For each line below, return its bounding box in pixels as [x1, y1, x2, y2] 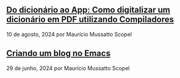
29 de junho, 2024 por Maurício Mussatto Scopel [6, 64, 130, 72]
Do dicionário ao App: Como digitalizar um [6, 5, 171, 15]
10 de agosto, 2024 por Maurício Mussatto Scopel [6, 30, 132, 38]
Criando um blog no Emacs [6, 48, 111, 58]
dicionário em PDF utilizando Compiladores [6, 15, 175, 25]
